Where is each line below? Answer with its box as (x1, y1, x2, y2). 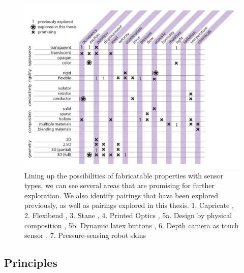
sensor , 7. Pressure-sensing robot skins (24, 230, 146, 240)
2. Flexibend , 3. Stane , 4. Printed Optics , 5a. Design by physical (24, 209, 232, 220)
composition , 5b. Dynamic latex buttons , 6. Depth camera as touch (24, 220, 239, 230)
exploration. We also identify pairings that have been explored (24, 190, 219, 200)
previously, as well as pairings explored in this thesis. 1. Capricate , (24, 200, 234, 210)
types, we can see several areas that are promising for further (24, 180, 215, 191)
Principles (4, 255, 57, 270)
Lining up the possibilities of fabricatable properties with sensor (24, 170, 224, 180)
